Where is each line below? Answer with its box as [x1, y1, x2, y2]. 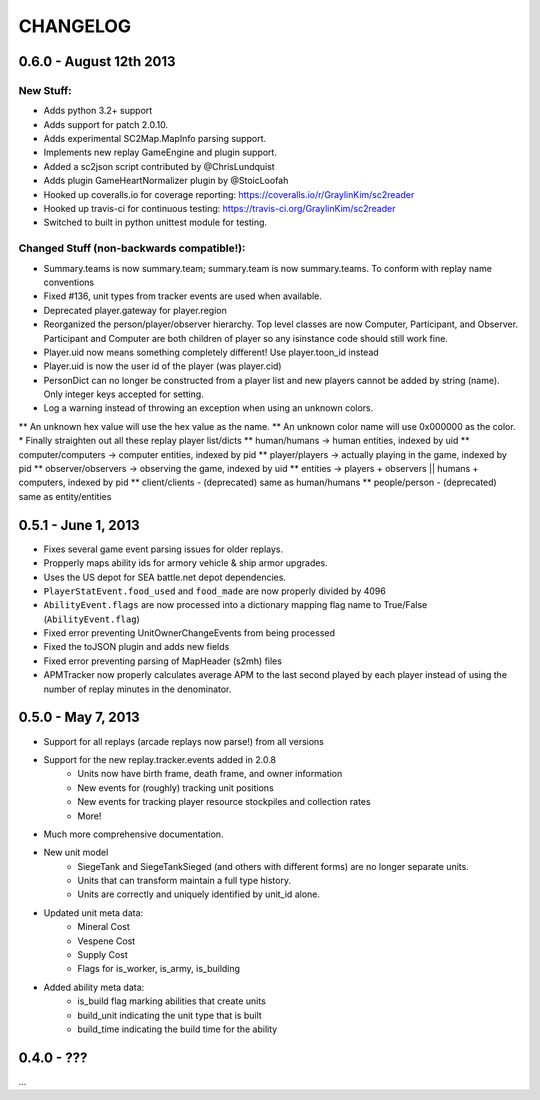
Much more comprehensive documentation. [43, 828, 224, 840]
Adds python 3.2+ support [43, 105, 153, 117]
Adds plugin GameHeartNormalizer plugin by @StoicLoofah [43, 175, 289, 187]
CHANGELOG [18, 15, 132, 37]
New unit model [43, 846, 109, 859]
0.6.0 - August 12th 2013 [18, 53, 176, 70]
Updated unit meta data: [43, 906, 144, 919]
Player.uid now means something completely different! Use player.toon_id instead [43, 346, 379, 358]
